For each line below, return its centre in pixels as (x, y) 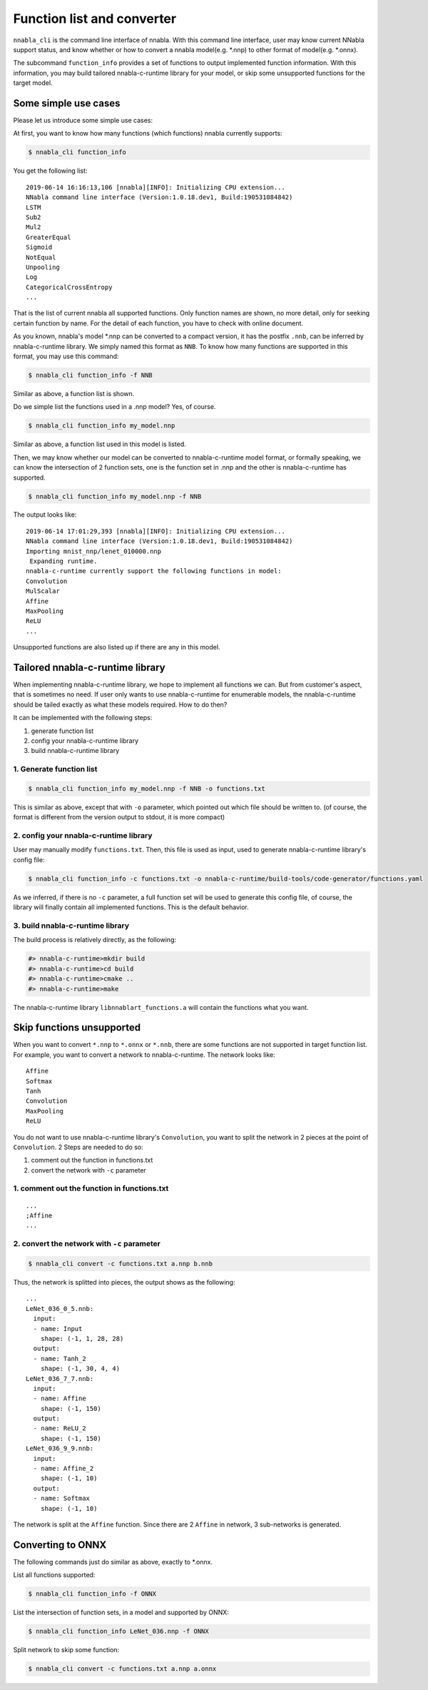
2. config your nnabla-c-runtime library (83, 836)
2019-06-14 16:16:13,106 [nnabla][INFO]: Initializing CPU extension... (156, 187)
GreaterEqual (49, 237)
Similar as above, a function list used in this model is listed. (100, 444)
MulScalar (43, 591)
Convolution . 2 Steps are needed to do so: (78, 1147)
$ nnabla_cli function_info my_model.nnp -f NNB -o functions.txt (147, 788)
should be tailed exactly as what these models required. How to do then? (120, 704)
